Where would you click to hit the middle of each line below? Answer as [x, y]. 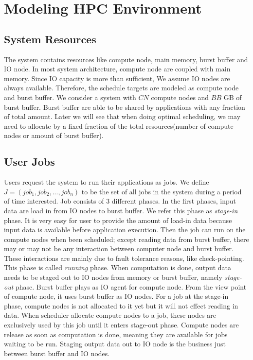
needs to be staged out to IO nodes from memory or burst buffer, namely [113, 277]
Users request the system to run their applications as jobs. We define [107, 182]
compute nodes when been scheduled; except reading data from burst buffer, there [126, 239]
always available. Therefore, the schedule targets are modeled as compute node [121, 88]
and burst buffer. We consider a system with [70, 97]
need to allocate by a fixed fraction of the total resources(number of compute [119, 126]
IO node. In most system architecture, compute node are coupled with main [117, 69]
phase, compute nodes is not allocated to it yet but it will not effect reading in [121, 305]
